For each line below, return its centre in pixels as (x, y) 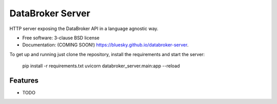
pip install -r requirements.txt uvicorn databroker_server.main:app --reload (101, 66)
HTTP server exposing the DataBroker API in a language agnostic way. (84, 29)
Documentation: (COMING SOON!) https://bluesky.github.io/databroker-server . (105, 45)
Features (24, 80)
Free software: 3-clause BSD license (61, 38)
